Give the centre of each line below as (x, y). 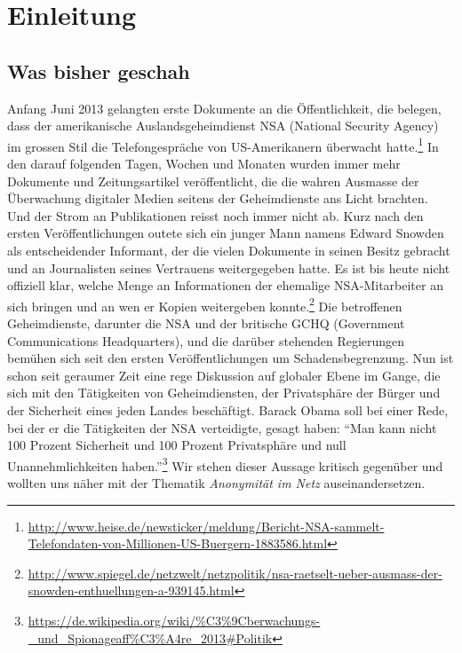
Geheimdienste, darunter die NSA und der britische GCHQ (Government (206, 323)
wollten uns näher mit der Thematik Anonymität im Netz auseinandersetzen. (216, 483)
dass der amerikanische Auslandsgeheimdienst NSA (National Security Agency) (223, 126)
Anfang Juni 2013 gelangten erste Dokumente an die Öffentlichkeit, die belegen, (224, 108)
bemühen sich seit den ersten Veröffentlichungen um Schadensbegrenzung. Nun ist (231, 358)
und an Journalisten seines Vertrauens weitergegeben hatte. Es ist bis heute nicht (229, 267)
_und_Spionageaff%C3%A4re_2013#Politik (150, 637)
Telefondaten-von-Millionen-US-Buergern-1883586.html (178, 543)
